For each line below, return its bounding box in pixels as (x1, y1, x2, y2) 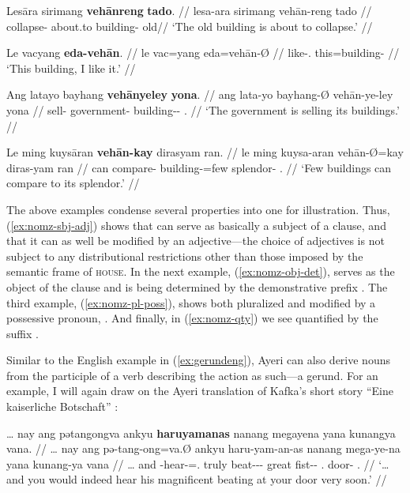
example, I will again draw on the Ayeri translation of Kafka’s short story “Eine (6, 382, 393, 399)
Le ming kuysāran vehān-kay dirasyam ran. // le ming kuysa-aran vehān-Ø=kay (6, 144, 404, 160)
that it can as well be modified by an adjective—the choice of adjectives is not (6, 232, 385, 249)
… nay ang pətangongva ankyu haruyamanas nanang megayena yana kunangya (6, 424, 396, 441)
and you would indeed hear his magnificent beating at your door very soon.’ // (6, 471, 387, 487)
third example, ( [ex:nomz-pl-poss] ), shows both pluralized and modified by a (6, 294, 376, 310)
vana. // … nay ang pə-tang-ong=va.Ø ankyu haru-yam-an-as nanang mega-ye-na (6, 440, 401, 457)
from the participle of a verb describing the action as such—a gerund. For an (6, 367, 378, 383)
